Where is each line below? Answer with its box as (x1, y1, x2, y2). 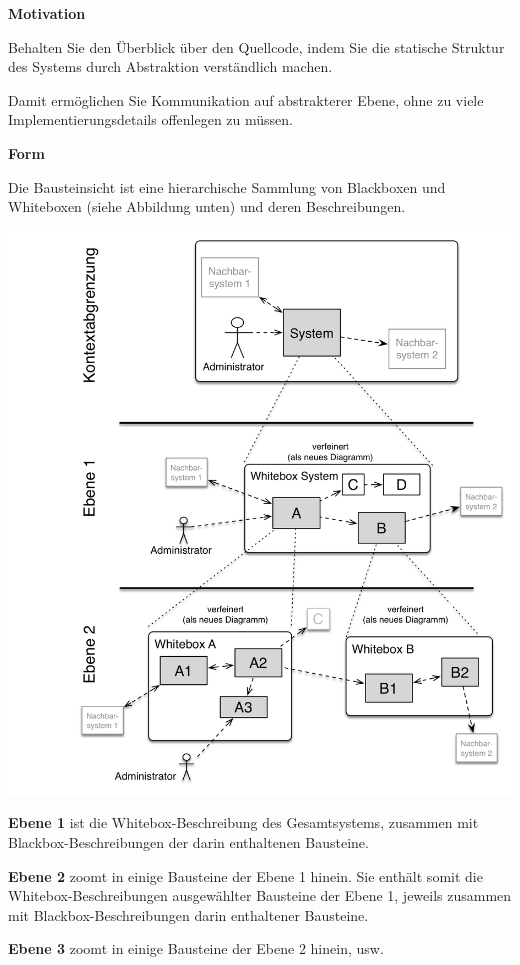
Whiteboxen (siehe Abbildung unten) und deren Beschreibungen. (8, 196, 406, 217)
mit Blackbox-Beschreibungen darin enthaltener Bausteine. (8, 904, 369, 925)
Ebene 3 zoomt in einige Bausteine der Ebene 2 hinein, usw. (8, 938, 384, 959)
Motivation (8, 3, 86, 23)
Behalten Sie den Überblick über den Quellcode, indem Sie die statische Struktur (8, 36, 505, 57)
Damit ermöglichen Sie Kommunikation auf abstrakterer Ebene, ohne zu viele (8, 89, 484, 110)
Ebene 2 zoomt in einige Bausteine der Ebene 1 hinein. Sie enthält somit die (8, 865, 483, 886)
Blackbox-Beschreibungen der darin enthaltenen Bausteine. (8, 831, 369, 852)
